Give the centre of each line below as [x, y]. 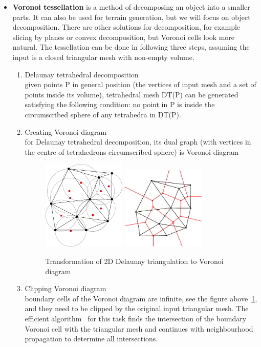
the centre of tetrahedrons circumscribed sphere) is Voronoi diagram [132, 151]
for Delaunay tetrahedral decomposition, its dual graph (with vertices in [138, 142]
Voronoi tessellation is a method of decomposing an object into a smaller [131, 7]
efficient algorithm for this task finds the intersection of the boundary [136, 319]
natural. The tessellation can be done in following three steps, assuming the [131, 47]
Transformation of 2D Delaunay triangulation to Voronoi [134, 261]
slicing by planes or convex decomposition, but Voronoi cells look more [124, 37]
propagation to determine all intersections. [91, 339]
